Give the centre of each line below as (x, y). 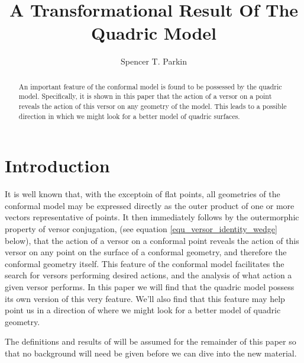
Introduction (57, 166)
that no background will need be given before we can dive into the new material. (151, 353)
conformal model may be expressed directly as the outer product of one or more (150, 205)
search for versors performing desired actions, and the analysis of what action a (148, 275)
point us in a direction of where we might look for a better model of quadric (143, 310)
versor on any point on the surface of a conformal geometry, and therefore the (146, 252)
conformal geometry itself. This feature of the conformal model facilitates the (145, 263)
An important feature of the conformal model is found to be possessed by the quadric (150, 86)
